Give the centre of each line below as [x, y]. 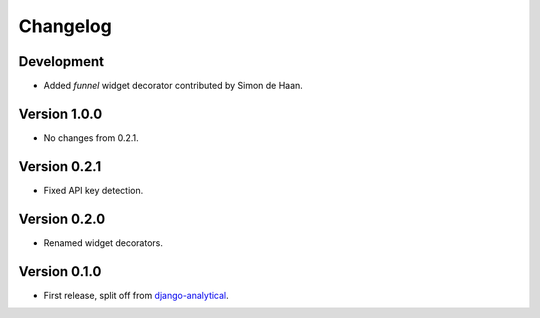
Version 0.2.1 [60, 166]
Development [61, 61]
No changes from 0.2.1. [91, 137]
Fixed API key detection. [93, 190]
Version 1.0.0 [60, 113]
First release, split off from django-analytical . [136, 295]
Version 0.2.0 [62, 218]
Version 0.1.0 [60, 271]
